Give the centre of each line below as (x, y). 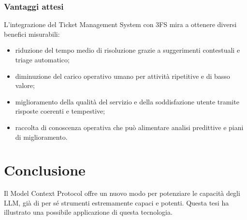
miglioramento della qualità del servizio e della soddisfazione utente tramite (127, 101)
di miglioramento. (41, 137)
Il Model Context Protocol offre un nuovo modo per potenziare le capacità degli (122, 193)
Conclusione (45, 170)
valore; (25, 85)
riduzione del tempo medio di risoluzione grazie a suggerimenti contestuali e (128, 50)
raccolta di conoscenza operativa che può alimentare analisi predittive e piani (129, 127)
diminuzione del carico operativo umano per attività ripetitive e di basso (123, 76)
